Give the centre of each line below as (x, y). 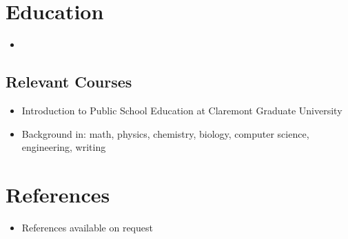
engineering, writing (64, 147)
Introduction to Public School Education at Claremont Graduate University (182, 110)
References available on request (87, 227)
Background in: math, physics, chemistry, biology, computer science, (165, 133)
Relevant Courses (69, 82)
